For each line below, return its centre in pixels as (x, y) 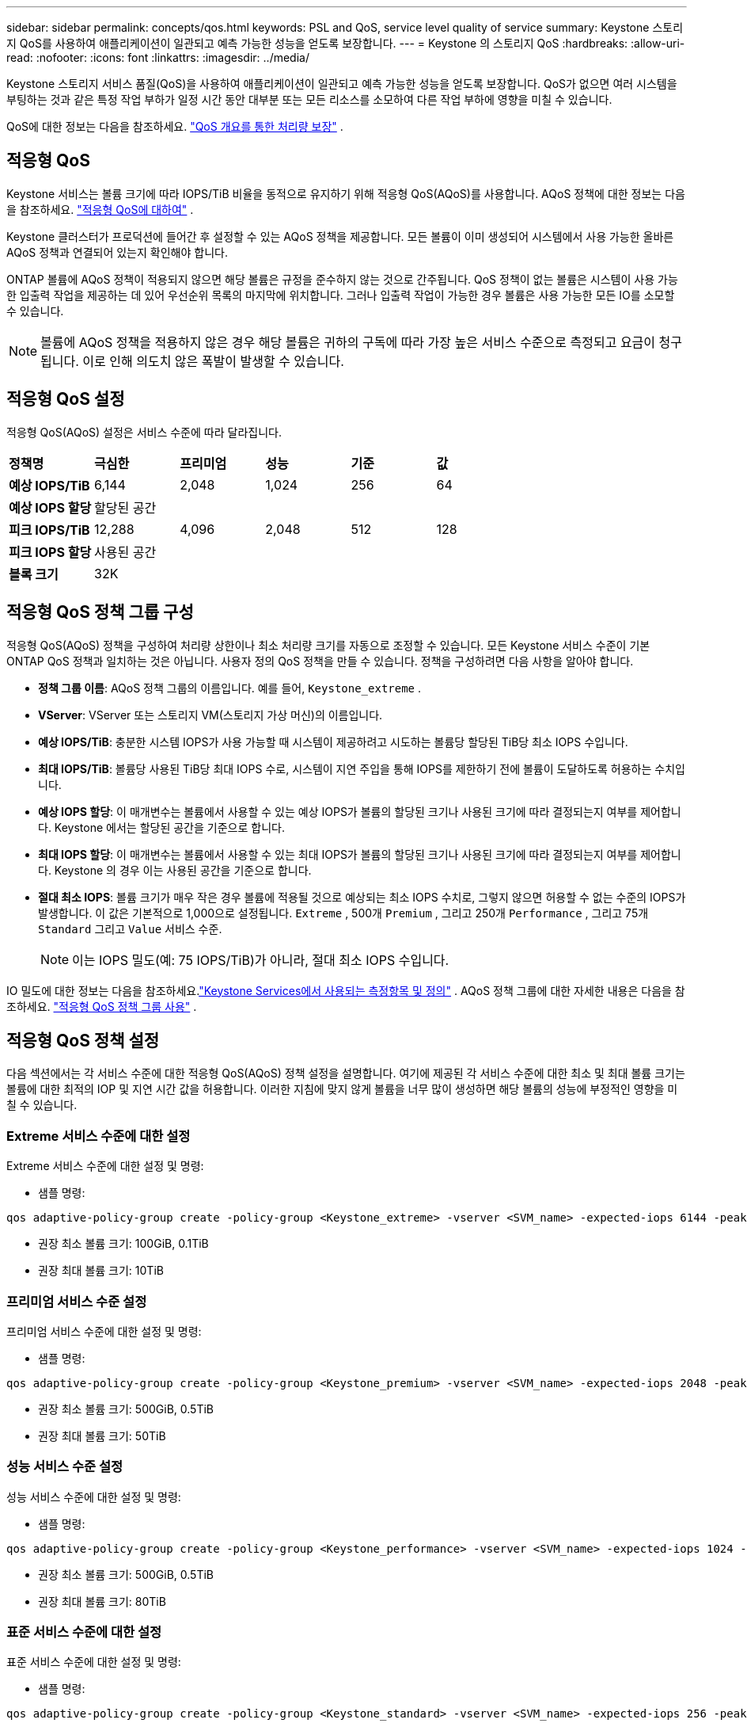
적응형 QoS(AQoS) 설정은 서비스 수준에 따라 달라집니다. (144, 432)
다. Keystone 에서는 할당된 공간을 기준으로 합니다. (161, 827)
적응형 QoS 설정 (66, 399)
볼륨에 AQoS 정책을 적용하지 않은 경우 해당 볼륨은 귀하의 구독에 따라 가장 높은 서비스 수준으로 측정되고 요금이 (348, 342)
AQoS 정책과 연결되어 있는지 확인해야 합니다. (117, 252)
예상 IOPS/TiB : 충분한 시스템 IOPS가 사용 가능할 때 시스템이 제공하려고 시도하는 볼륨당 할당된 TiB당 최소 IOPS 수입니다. (333, 742)
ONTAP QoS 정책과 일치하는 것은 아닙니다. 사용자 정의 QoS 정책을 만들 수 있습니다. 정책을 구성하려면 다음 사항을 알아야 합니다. (320, 661)
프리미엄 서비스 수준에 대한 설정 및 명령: (104, 1331)
